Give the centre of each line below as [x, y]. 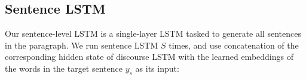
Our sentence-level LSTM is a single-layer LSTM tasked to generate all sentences [153, 33]
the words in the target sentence [64, 68]
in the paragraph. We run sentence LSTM [82, 45]
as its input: [157, 68]
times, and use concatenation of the [234, 45]
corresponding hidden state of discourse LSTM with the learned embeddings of [149, 57]
